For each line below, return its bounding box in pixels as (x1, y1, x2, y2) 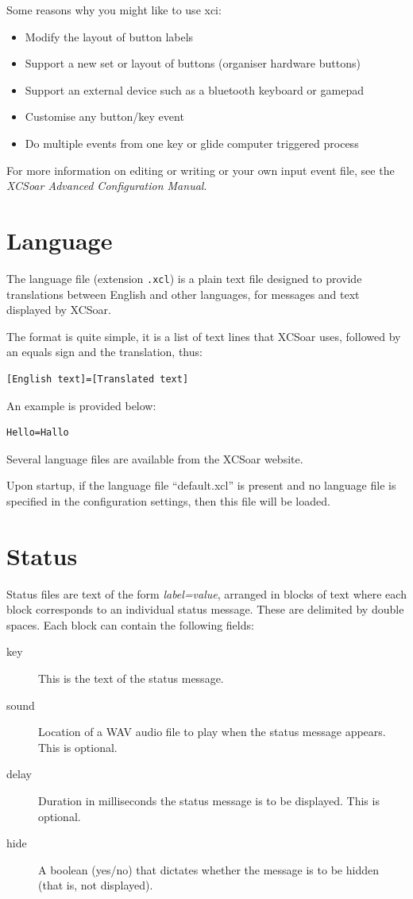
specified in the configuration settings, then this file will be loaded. (6, 492, 330, 509)
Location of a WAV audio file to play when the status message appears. (38, 723, 386, 740)
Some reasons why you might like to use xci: (6, 2, 222, 17)
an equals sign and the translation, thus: (6, 343, 203, 360)
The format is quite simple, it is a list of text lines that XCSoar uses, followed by (6, 327, 401, 344)
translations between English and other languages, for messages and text (6, 285, 360, 302)
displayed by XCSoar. (6, 301, 111, 318)
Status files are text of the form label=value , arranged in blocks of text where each (6, 585, 407, 602)
